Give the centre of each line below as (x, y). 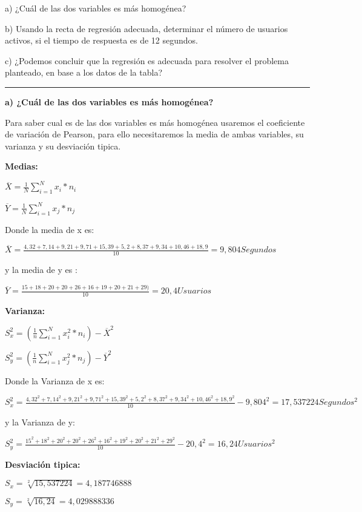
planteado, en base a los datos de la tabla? (84, 72)
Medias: (21, 166)
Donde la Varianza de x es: (55, 380)
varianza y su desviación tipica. (63, 146)
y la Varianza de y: (40, 422)
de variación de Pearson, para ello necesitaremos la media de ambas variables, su (154, 134)
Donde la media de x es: (50, 229)
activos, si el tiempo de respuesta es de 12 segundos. (102, 40)
